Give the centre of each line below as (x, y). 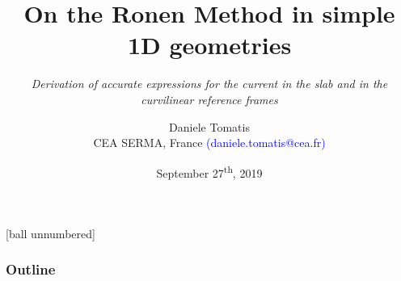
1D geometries (209, 45)
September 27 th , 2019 (209, 171)
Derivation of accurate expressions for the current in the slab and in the (209, 84)
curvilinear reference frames (209, 99)
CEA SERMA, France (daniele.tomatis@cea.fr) (209, 143)
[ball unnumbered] (51, 233)
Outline (31, 269)
